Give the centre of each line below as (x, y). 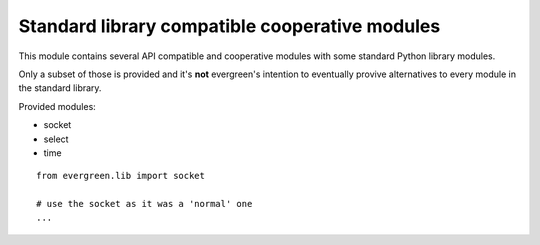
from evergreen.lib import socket (120, 176)
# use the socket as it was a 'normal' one (144, 204)
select (56, 139)
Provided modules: (57, 106)
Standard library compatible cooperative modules (229, 26)
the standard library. (60, 88)
